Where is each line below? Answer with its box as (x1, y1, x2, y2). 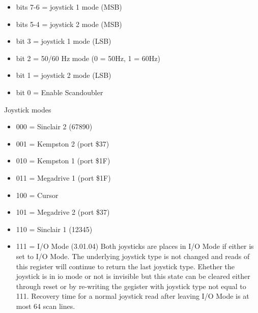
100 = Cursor (16, 189, 59, 200)
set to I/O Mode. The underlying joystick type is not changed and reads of (16, 250, 250, 261)
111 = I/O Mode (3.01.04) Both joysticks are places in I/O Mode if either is (16, 241, 254, 251)
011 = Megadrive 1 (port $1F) (16, 172, 111, 183)
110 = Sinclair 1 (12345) (16, 223, 93, 234)
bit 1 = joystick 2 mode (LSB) (16, 70, 111, 80)
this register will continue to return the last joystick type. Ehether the (16, 261, 235, 271)
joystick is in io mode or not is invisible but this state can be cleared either (16, 271, 250, 281)
